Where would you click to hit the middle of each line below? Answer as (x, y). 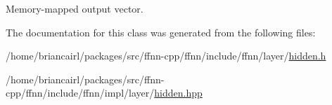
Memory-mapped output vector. (75, 8)
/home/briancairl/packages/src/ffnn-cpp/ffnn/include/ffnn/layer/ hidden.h (166, 56)
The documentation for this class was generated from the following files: (161, 32)
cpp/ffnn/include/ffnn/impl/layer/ (80, 93)
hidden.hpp (178, 93)
